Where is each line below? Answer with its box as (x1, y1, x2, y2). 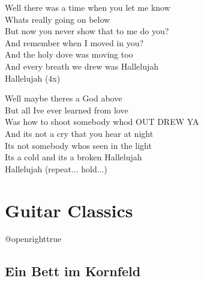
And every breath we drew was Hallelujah (5, 59, 159, 72)
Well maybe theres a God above (5, 92, 122, 104)
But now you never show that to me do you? (5, 25, 169, 37)
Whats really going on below (5, 13, 110, 25)
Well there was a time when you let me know (5, 1, 170, 13)
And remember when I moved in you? (5, 36, 144, 49)
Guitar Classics (5, 198, 133, 222)
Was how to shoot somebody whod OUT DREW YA (5, 115, 199, 128)
